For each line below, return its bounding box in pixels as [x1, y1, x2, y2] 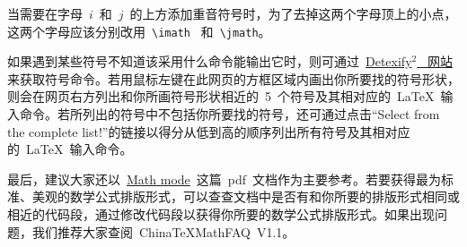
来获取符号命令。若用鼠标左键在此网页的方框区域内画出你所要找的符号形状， [7, 69, 460, 88]
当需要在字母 [7, 4, 83, 22]
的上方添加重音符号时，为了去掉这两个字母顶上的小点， [129, 4, 457, 22]
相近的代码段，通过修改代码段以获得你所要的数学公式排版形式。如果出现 [7, 205, 435, 223]
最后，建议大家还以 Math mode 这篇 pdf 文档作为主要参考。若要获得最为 [7, 169, 442, 188]
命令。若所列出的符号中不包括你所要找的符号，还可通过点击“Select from [19, 105, 440, 123]
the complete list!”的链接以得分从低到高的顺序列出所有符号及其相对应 [7, 122, 410, 141]
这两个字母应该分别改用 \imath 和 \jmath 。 [7, 21, 271, 40]
